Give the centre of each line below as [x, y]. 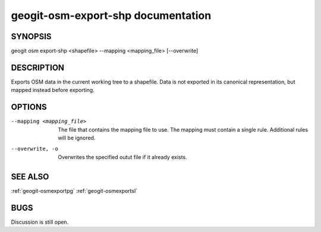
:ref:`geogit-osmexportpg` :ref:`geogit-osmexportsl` [74, 190]
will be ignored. [77, 138]
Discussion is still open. [40, 222]
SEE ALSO [30, 177]
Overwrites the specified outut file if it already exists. [122, 157]
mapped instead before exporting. [53, 90]
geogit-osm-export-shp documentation [111, 15]
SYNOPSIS [31, 36]
